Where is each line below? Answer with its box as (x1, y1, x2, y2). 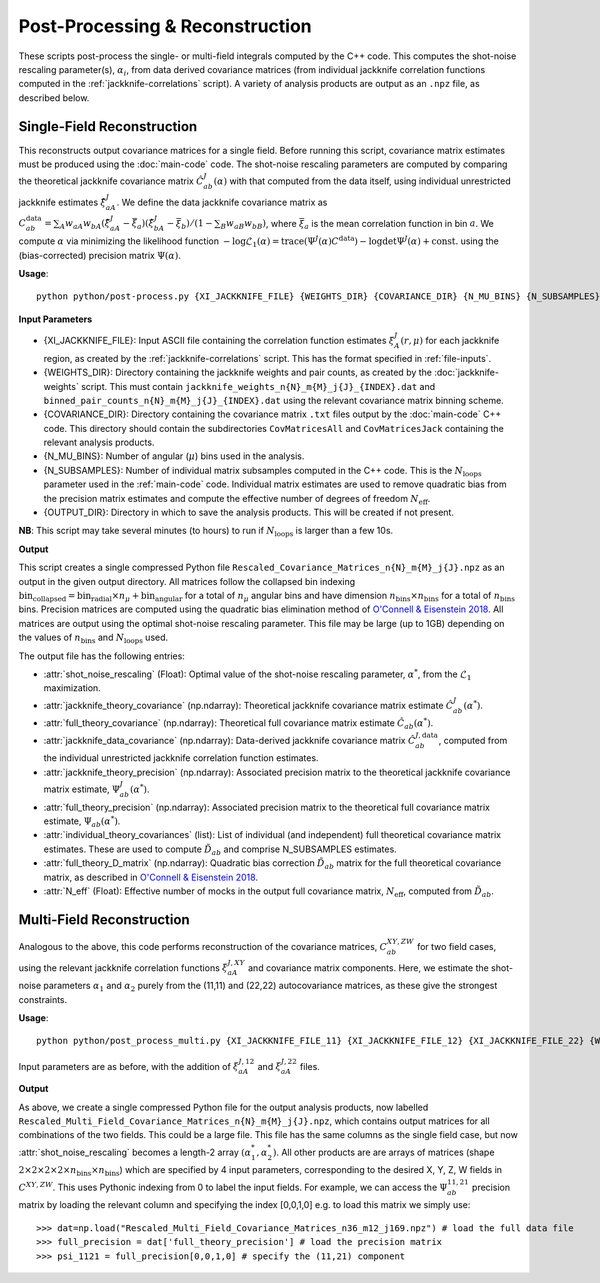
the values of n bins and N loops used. (18, 631, 169, 645)
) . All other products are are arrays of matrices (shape (272, 1146, 495, 1158)
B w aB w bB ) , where (220, 217, 297, 232)
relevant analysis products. (43, 436, 155, 449)
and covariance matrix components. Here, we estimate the (248, 961, 489, 974)
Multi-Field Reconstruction (18, 911, 190, 928)
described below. (18, 91, 90, 104)
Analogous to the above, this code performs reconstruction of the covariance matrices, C (18, 940, 388, 952)
